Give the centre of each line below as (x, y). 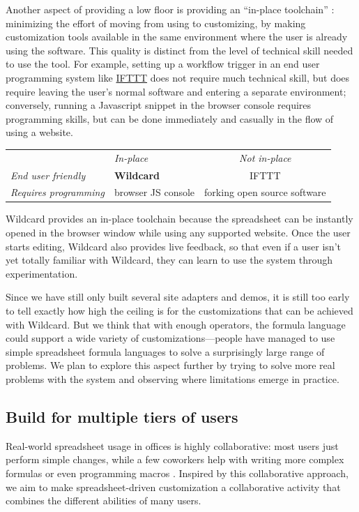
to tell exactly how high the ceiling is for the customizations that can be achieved (179, 311)
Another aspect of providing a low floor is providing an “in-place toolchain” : (170, 9)
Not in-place (265, 157)
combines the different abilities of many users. (104, 500)
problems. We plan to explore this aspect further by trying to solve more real (170, 365)
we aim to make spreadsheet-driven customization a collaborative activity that (173, 487)
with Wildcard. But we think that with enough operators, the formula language (176, 324)
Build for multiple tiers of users (122, 416)
